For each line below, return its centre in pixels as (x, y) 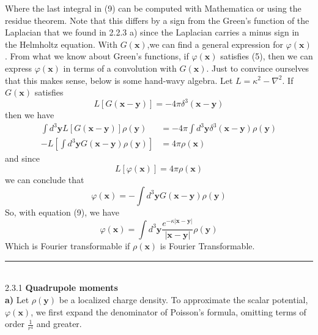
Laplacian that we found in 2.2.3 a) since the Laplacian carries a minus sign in (152, 32)
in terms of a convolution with (120, 68)
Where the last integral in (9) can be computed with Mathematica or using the (153, 8)
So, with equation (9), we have (62, 212)
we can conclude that (45, 179)
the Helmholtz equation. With (61, 44)
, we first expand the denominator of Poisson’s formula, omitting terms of (168, 311)
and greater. (59, 324)
